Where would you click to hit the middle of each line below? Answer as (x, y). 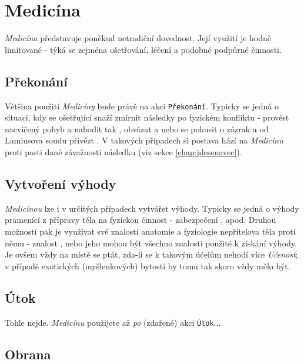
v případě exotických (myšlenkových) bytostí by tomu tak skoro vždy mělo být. (148, 266)
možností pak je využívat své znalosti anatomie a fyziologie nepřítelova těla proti (150, 231)
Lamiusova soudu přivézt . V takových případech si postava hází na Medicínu (144, 140)
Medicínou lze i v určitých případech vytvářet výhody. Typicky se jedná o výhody (152, 208)
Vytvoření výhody (61, 183)
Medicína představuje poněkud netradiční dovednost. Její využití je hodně (138, 38)
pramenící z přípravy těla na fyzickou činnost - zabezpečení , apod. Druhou (141, 220)
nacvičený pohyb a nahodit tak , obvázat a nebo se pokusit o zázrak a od (137, 128)
